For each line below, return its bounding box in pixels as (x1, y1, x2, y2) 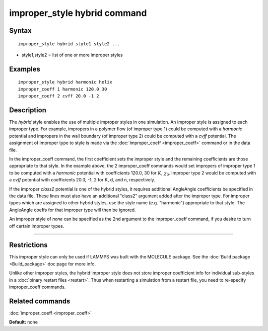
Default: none (9, 319, 38, 325)
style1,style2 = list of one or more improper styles (21, 52, 123, 58)
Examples (9, 65, 41, 73)
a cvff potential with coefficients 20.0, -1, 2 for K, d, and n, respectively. (9, 177, 156, 183)
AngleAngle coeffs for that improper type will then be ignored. (9, 207, 136, 213)
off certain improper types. (9, 223, 65, 229)
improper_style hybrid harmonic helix (18, 80, 113, 85)
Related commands (9, 297, 70, 305)
